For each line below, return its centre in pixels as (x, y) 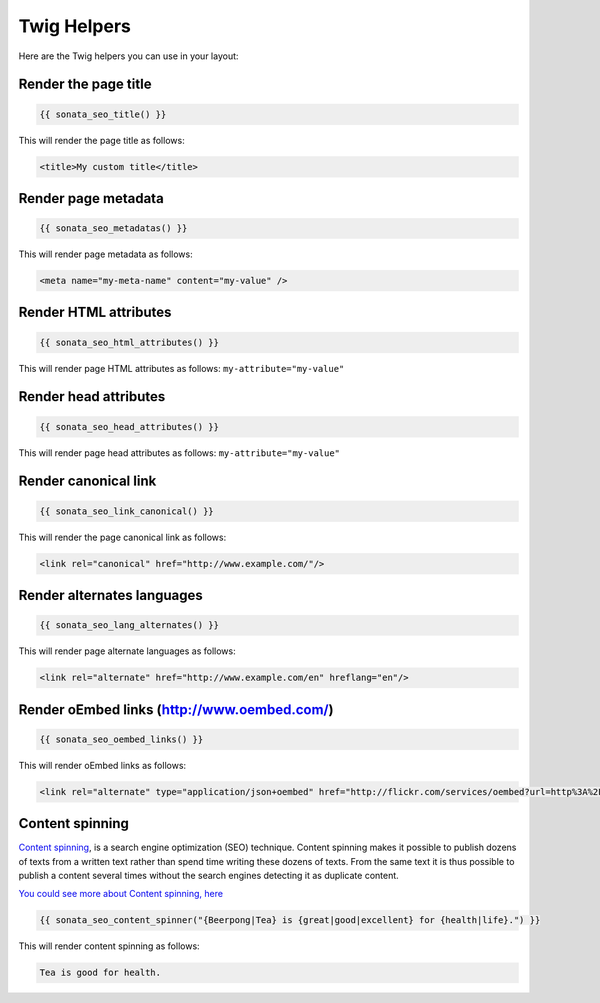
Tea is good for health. (100, 973)
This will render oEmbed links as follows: (102, 765)
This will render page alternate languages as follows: (127, 651)
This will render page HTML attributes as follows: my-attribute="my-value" (181, 368)
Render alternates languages (111, 595)
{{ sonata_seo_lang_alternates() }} (129, 625)
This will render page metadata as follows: (106, 254)
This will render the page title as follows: (101, 140)
